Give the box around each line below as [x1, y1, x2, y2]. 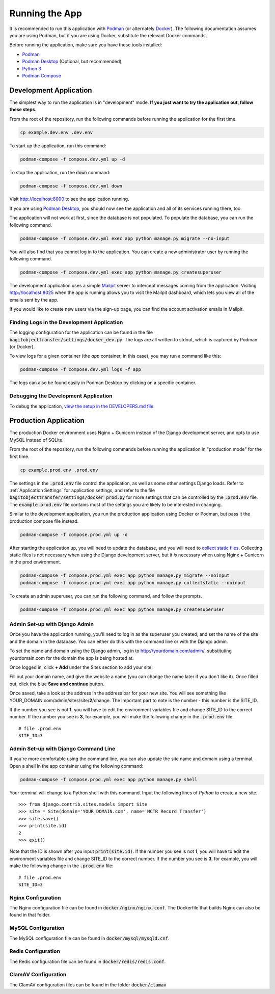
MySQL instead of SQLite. [9, 437, 64, 443]
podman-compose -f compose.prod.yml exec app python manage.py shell [20, 776, 198, 782]
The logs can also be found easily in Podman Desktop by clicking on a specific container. [9, 380, 197, 386]
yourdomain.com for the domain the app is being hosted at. [9, 655, 134, 661]
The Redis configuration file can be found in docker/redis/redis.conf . [9, 958, 166, 964]
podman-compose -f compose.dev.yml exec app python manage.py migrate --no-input [20, 235, 230, 241]
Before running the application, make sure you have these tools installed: [9, 42, 162, 48]
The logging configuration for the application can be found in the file [9, 329, 153, 336]
